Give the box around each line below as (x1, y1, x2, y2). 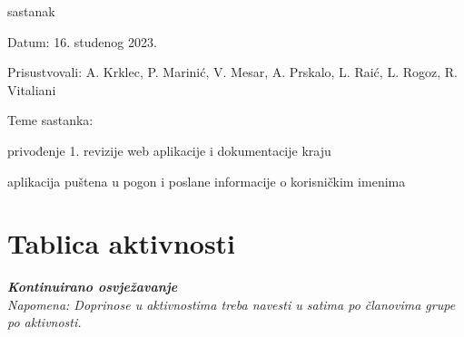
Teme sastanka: (7, 111, 94, 130)
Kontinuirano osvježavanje (7, 277, 178, 296)
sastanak (7, 2, 55, 20)
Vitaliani (7, 80, 56, 99)
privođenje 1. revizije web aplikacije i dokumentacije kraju (7, 140, 331, 159)
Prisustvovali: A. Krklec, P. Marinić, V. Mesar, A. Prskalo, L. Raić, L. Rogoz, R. (7, 63, 458, 82)
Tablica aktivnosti (7, 225, 236, 262)
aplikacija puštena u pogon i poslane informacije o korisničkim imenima (7, 171, 406, 190)
